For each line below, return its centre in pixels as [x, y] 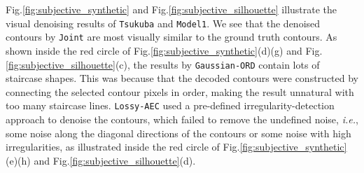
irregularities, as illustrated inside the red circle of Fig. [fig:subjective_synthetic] [176, 147]
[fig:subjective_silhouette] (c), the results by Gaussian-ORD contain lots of [163, 64]
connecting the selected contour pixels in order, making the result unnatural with [180, 91]
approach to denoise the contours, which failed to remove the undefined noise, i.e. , [182, 119]
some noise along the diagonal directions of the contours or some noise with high [178, 133]
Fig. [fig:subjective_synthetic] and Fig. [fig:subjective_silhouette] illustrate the [171, 9]
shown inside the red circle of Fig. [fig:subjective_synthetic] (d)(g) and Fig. [164, 50]
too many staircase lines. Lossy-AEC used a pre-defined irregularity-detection [170, 105]
